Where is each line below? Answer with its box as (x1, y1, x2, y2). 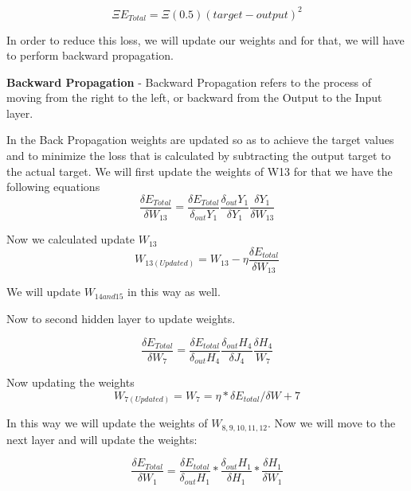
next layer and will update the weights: (6, 431, 198, 447)
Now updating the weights (6, 374, 135, 391)
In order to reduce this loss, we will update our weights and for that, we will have (6, 31, 405, 48)
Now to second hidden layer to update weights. (6, 310, 236, 327)
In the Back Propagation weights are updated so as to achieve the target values (6, 131, 394, 148)
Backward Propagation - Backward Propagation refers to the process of (6, 73, 372, 90)
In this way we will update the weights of (6, 415, 208, 431)
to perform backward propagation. (6, 47, 174, 64)
